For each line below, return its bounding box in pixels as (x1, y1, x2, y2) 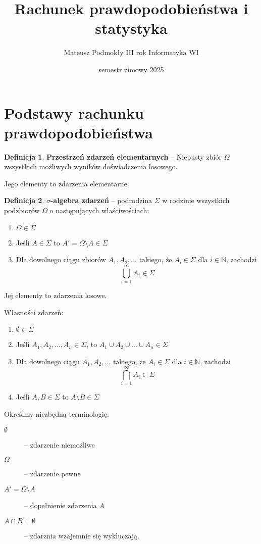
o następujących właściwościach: (49, 205, 149, 215)
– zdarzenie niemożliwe (24, 439, 95, 450)
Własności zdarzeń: (4, 307, 64, 317)
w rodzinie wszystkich (162, 195, 230, 206)
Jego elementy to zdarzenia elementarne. (4, 178, 129, 188)
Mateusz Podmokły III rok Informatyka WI (64, 47, 199, 58)
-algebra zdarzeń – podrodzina (50, 195, 152, 206)
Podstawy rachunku (4, 102, 144, 123)
